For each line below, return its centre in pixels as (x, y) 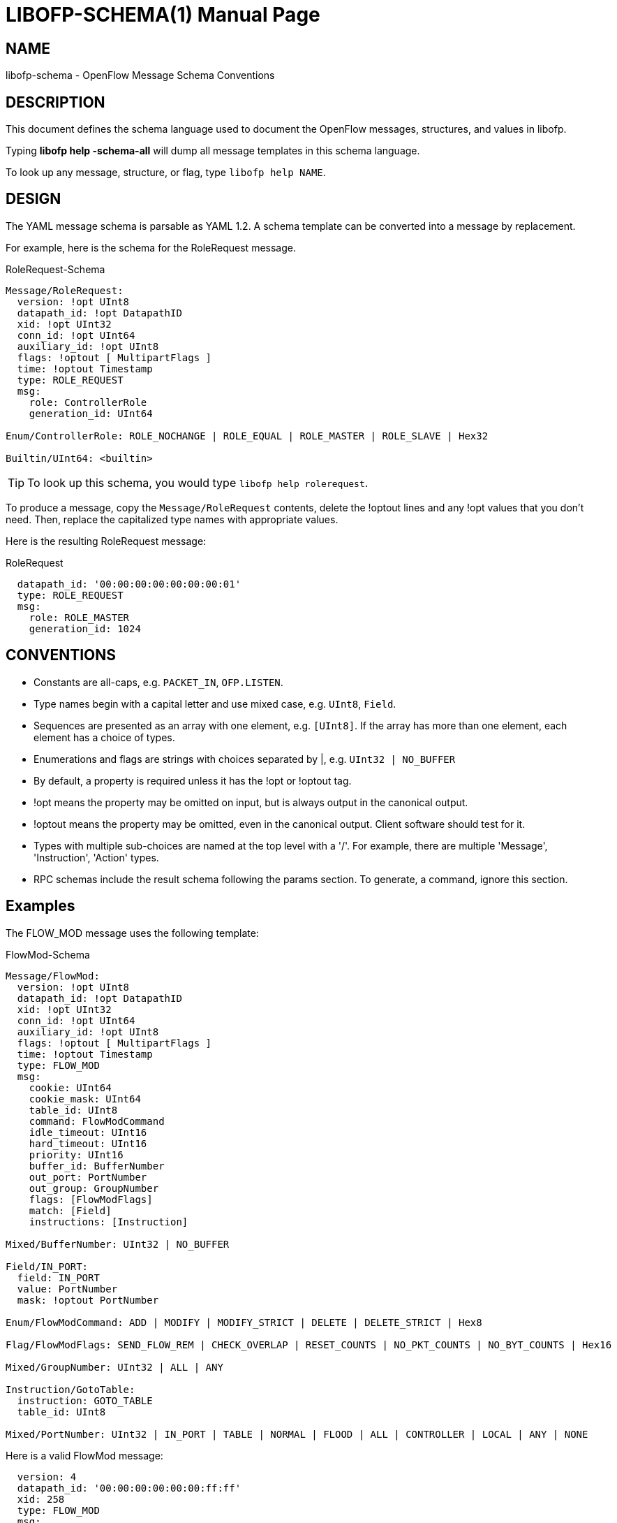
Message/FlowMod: (53, 976)
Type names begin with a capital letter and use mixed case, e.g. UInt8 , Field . (215, 704)
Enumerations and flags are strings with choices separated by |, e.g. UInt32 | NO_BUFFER (245, 759)
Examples (40, 906)
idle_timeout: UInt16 (88, 1132)
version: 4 (47, 1477)
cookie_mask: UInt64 (85, 1099)
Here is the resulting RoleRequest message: (106, 541)
